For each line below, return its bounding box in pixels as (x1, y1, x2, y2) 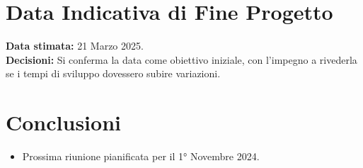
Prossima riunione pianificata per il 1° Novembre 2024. (22, 149, 260, 164)
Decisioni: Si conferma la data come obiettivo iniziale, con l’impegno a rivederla (6, 52, 357, 67)
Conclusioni (6, 108, 121, 137)
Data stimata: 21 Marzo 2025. (6, 38, 144, 53)
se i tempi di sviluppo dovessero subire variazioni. (6, 66, 221, 81)
